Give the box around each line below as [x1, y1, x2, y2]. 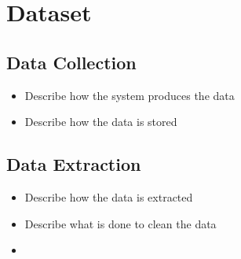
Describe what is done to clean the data [24, 215, 217, 231]
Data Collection [6, 50, 137, 74]
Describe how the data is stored [24, 113, 177, 130]
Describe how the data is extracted [24, 188, 193, 205]
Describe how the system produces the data [24, 87, 235, 103]
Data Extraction [6, 152, 141, 176]
